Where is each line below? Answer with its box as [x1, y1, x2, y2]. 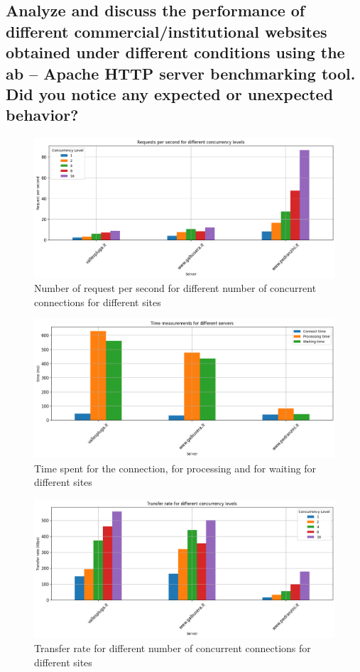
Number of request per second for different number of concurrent [34, 281, 317, 296]
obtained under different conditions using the [6, 41, 345, 63]
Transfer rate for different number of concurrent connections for [34, 641, 311, 656]
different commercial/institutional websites [6, 20, 327, 42]
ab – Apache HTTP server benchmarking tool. [6, 62, 356, 84]
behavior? [6, 104, 79, 126]
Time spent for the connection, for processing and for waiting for [34, 460, 317, 475]
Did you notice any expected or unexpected [6, 82, 334, 104]
